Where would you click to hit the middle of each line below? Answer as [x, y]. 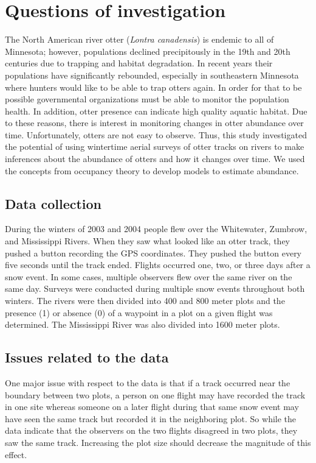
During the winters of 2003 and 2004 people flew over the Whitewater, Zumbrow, [156, 229]
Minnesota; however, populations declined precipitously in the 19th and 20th [148, 51]
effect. [16, 454]
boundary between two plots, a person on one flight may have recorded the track [155, 394]
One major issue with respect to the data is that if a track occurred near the [148, 383]
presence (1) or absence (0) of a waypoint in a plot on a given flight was [139, 312]
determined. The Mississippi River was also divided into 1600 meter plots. [143, 324]
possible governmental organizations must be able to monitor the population [147, 99]
